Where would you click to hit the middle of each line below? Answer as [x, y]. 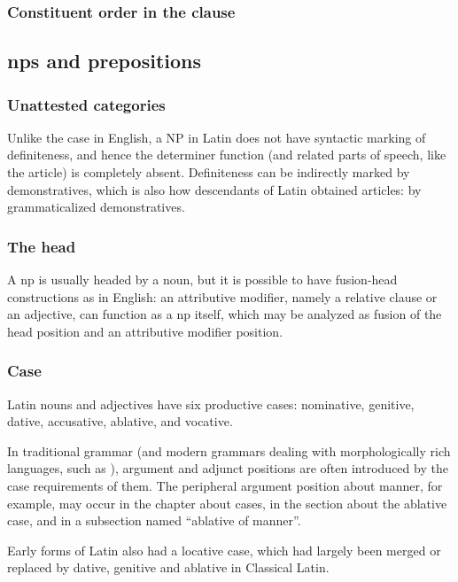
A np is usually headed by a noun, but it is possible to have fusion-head [202, 279]
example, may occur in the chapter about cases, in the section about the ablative [227, 503]
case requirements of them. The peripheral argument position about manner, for [225, 485]
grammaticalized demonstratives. [96, 207]
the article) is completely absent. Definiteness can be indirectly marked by [209, 172]
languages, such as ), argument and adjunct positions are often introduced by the [228, 468]
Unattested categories [86, 104]
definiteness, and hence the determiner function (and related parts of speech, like [227, 155]
